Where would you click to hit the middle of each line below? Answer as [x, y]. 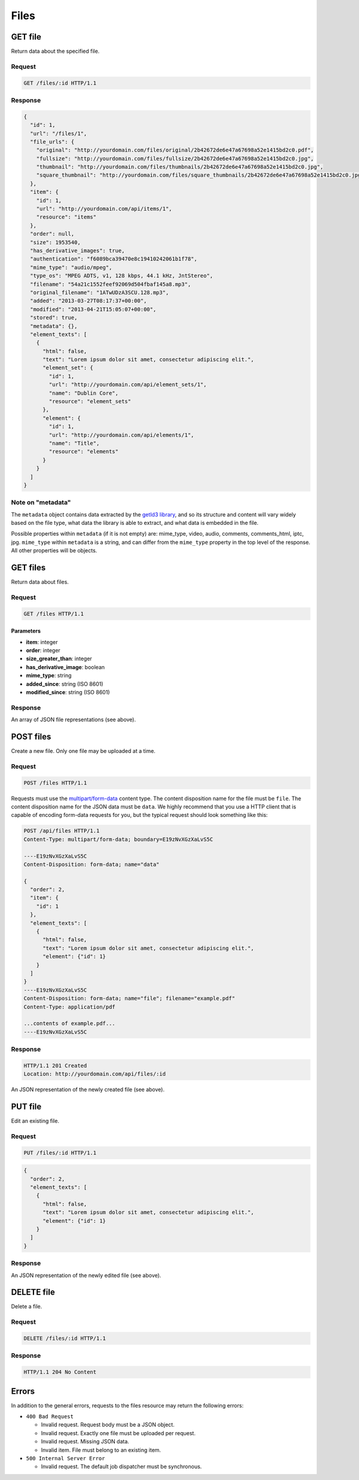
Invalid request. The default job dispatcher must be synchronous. [121, 1467]
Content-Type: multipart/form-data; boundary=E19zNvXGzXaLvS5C [118, 839]
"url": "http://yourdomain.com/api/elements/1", [121, 435]
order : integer [43, 651]
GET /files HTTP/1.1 [54, 614]
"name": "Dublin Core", [84, 393]
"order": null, [52, 234]
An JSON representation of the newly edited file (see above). [86, 1275]
